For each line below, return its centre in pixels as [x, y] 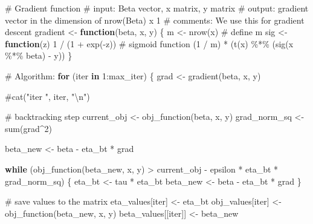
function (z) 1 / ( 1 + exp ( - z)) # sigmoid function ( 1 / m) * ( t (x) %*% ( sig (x [149, 43]
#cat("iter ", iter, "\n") [47, 96]
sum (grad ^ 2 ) [28, 128]
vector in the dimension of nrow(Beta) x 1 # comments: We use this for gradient [155, 20]
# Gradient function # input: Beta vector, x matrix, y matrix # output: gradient [157, 8]
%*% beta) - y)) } [39, 55]
